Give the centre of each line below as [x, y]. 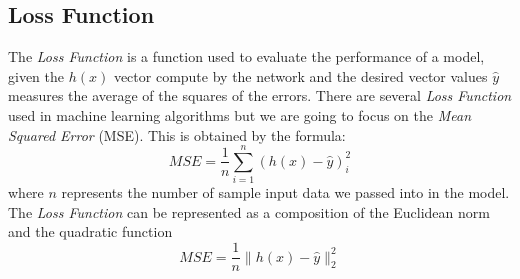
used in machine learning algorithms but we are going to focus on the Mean [239, 114]
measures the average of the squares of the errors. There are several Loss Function [260, 95]
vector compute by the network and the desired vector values [300, 75]
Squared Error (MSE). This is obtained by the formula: [177, 134]
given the [36, 75]
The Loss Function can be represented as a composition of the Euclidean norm [249, 211]
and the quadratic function [90, 231]
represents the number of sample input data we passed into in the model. [285, 192]
